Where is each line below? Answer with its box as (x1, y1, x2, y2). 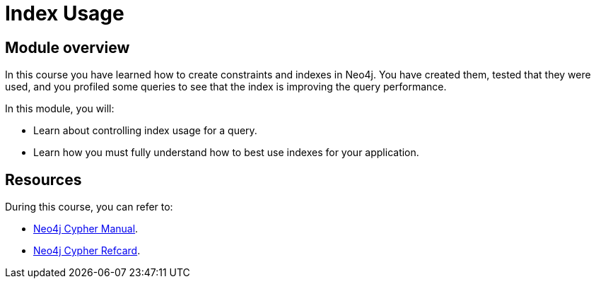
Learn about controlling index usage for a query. (33, 124, 257, 137)
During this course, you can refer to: (5, 201, 173, 213)
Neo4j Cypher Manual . (33, 223, 139, 235)
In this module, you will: (5, 102, 115, 115)
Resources (5, 170, 82, 189)
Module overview (5, 38, 130, 57)
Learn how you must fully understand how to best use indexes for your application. (33, 146, 419, 159)
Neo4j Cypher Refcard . (33, 244, 141, 257)
